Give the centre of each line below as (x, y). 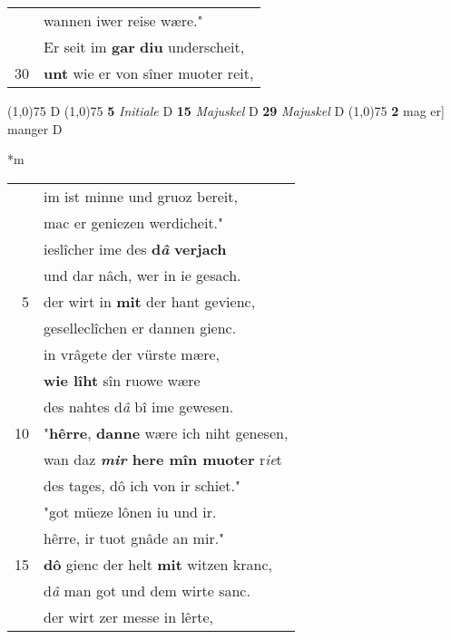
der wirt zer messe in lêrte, (128, 616)
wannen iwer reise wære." (123, 20)
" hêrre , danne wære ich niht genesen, (166, 432)
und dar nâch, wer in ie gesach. (142, 275)
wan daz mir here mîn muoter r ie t (163, 459)
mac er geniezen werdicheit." (134, 222)
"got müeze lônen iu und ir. (130, 511)
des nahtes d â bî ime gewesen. (139, 406)
